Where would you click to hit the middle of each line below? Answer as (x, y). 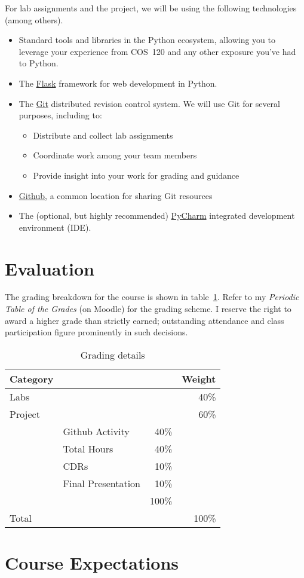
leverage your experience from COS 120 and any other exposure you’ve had (157, 51)
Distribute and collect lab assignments (103, 135)
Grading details (113, 354)
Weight (199, 378)
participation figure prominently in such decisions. (96, 332)
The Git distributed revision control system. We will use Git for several (149, 103)
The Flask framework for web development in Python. (118, 83)
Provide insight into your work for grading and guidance (136, 175)
